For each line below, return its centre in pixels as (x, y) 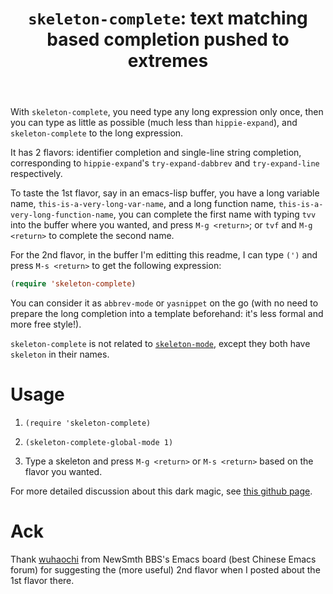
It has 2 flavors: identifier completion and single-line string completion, (156, 153)
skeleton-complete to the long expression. (97, 133)
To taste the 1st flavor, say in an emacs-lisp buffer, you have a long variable (165, 193)
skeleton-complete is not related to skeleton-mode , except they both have (160, 344)
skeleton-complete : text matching (168, 18)
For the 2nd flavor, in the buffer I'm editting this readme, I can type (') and (164, 255)
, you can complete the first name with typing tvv (215, 214)
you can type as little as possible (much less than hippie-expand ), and (154, 123)
